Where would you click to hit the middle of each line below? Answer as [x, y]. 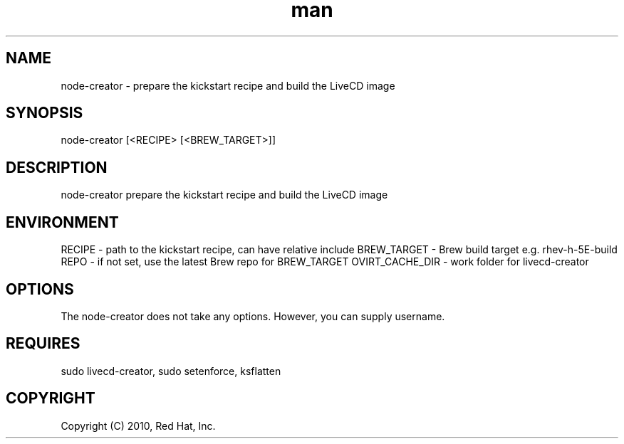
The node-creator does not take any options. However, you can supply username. [253, 316]
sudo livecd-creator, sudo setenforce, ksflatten [171, 371]
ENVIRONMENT [62, 222]
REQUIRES [43, 344]
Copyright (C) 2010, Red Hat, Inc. [138, 425]
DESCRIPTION [57, 167]
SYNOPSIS [45, 113]
